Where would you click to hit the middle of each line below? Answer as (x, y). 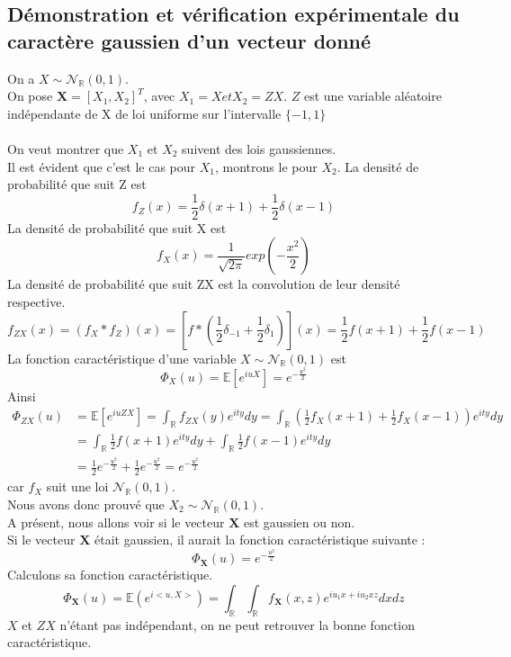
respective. (36, 301)
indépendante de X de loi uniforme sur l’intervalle (144, 113)
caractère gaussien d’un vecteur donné (189, 40)
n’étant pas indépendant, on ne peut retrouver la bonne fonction (238, 624)
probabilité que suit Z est (77, 184)
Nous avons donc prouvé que (86, 504)
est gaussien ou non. (300, 522)
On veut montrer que (66, 148)
